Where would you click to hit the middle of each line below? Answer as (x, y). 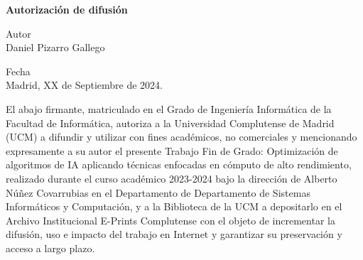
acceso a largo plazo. (50, 248)
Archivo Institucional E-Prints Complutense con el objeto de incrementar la (170, 220)
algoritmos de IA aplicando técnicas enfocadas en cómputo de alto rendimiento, (179, 164)
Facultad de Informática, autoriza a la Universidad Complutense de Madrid (170, 123)
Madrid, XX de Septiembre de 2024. (84, 85)
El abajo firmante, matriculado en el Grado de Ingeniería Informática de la (169, 108)
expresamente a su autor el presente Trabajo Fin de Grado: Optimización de (172, 150)
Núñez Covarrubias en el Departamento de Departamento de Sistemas (158, 192)
